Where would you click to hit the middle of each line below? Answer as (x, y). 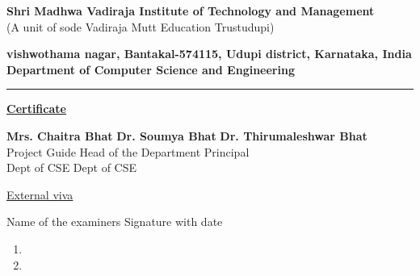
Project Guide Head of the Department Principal (128, 151)
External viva (40, 194)
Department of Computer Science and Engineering (151, 69)
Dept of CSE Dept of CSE (72, 167)
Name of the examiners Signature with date (115, 222)
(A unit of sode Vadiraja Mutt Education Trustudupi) (141, 26)
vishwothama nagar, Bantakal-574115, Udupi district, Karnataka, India (209, 54)
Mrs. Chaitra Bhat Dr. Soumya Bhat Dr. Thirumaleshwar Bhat (187, 135)
